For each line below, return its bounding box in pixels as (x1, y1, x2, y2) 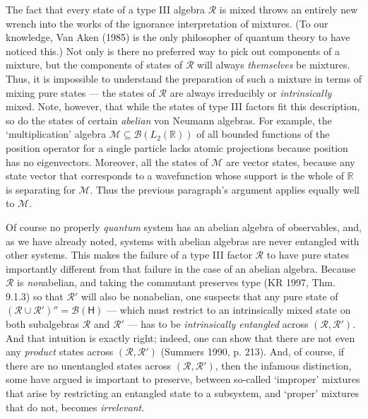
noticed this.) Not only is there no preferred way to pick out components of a (6, 43, 340, 58)
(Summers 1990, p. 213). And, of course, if (160, 344, 345, 359)
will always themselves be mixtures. (197, 57, 350, 72)
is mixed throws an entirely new (219, 2, 358, 16)
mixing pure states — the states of (6, 85, 155, 100)
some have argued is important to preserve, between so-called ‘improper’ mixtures (6, 372, 360, 386)
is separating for (6, 182, 76, 196)
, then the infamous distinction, (215, 358, 352, 372)
